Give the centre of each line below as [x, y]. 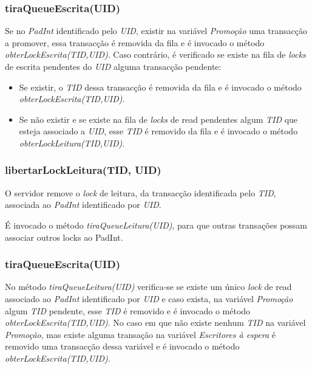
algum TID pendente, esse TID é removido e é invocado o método [128, 310]
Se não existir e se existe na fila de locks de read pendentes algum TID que [158, 119]
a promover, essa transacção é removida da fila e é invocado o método [135, 42]
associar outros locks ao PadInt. [64, 237]
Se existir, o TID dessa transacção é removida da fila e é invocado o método [160, 87]
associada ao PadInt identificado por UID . [83, 205]
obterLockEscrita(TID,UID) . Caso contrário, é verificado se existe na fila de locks [155, 54]
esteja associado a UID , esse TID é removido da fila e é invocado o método [158, 131]
